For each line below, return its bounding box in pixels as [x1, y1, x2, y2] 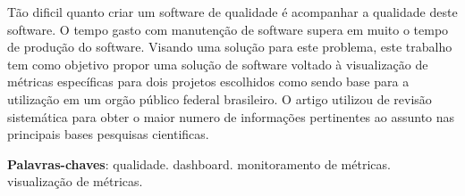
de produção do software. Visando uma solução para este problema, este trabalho [7, 37, 452, 56]
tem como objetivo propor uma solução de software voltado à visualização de [7, 54, 428, 73]
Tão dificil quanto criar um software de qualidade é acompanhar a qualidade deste [7, 3, 458, 20]
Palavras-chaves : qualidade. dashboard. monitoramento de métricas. [7, 154, 391, 173]
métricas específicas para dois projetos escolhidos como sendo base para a [7, 72, 410, 91]
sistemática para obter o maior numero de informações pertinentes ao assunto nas [7, 107, 455, 126]
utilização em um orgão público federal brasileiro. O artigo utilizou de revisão [7, 89, 432, 108]
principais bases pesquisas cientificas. [7, 125, 209, 143]
